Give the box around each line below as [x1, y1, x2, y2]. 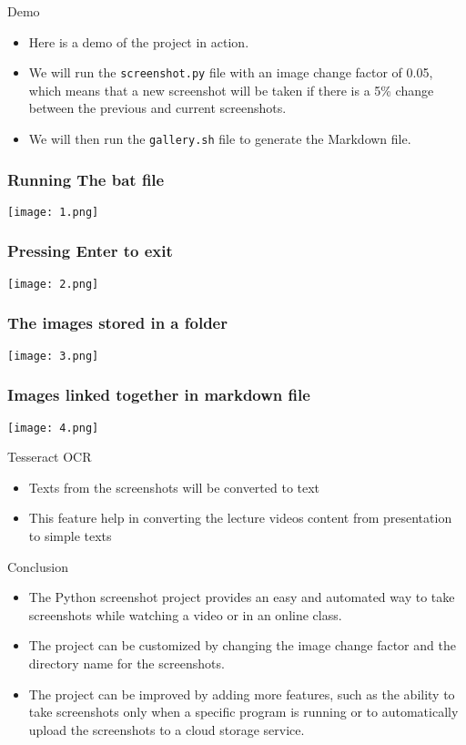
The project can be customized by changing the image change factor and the [28, 636, 456, 655]
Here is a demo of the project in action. [28, 32, 249, 51]
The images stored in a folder [7, 311, 228, 334]
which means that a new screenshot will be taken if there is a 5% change [28, 80, 434, 99]
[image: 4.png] [7, 421, 99, 434]
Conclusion [7, 556, 68, 576]
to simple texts [28, 526, 112, 545]
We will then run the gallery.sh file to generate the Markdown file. [28, 129, 411, 148]
